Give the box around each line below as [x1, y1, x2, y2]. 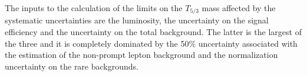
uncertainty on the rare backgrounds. [5, 60, 138, 72]
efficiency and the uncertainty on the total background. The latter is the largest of [5, 26, 302, 38]
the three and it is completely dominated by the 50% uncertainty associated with [5, 37, 298, 49]
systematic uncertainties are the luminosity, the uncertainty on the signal [5, 14, 269, 26]
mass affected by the [202, 2, 276, 13]
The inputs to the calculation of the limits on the [5, 2, 183, 13]
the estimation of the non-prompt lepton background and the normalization [5, 49, 278, 61]
